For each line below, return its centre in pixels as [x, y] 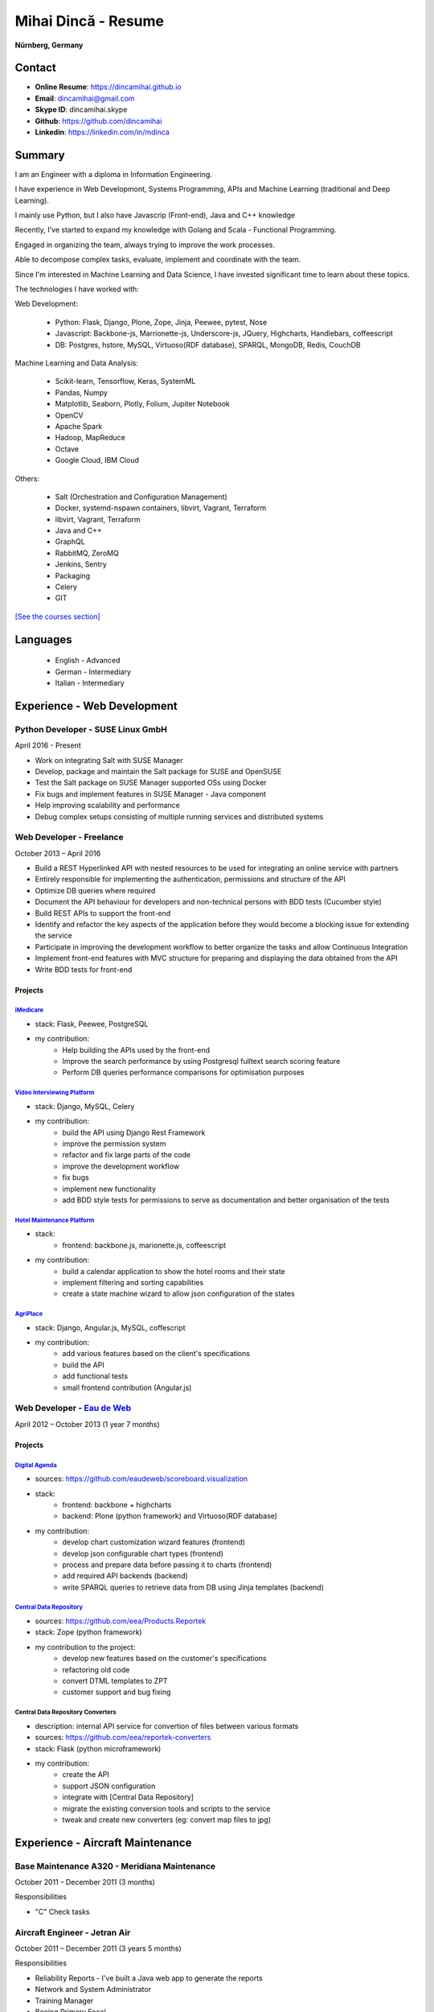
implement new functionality [109, 1189]
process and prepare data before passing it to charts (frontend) [167, 1565]
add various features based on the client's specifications [156, 1354]
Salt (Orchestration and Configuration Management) [141, 497]
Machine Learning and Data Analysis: [76, 363]
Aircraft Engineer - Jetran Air [73, 1932]
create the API [86, 1775]
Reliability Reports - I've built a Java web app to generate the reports [149, 1978]
